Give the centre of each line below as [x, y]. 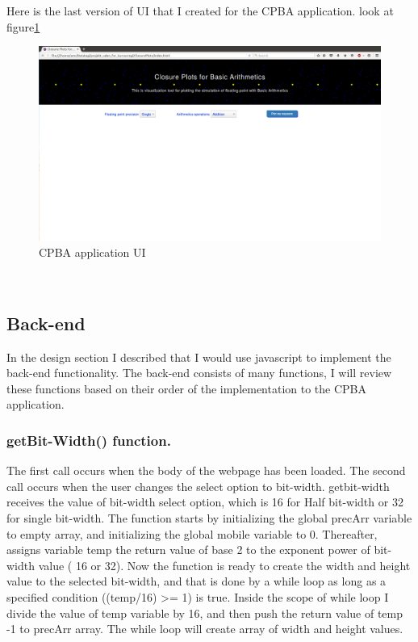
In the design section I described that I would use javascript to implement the [199, 357]
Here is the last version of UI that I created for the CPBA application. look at [200, 10]
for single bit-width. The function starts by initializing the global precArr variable [209, 517]
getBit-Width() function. [89, 440]
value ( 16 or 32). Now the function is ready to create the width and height [224, 565]
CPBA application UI [92, 252]
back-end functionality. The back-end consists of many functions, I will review [199, 373]
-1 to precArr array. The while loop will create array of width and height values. [205, 629]
